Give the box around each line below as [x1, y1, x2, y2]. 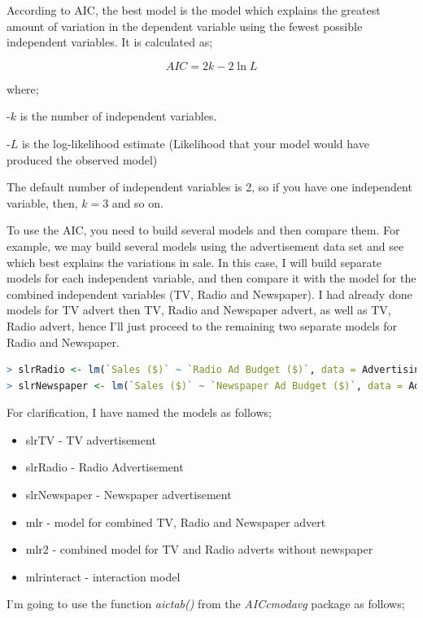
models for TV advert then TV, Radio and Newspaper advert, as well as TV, [7, 301, 391, 318]
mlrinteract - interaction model [25, 568, 181, 585]
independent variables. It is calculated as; [7, 33, 213, 50]
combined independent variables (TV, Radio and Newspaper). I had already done [7, 285, 412, 302]
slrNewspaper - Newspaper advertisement [25, 486, 232, 503]
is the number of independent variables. [20, 107, 217, 125]
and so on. [111, 194, 164, 211]
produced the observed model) [7, 151, 158, 168]
